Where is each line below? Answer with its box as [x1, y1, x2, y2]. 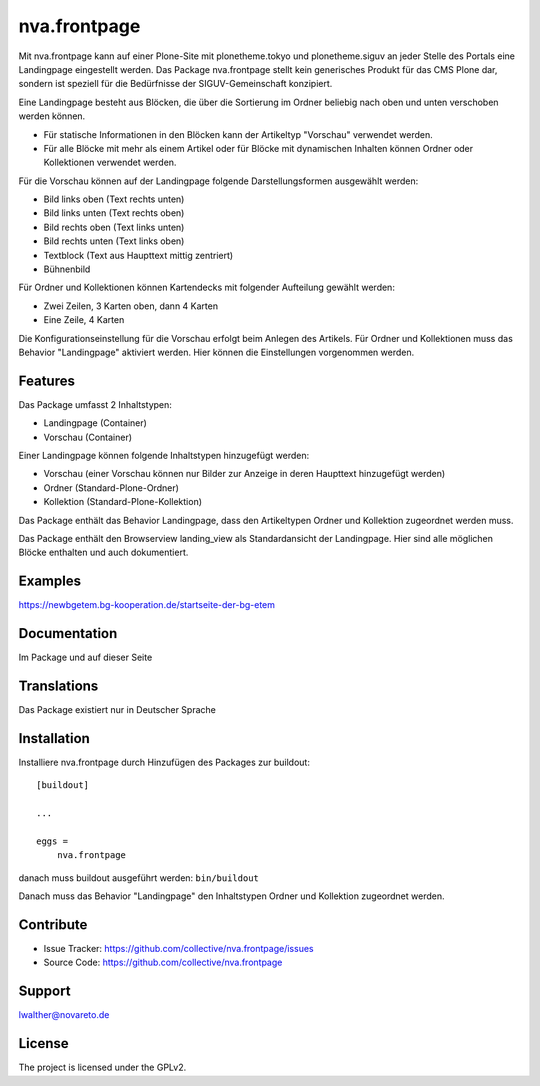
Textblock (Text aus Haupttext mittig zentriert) [43, 249, 234, 261]
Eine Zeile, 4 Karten [43, 314, 125, 326]
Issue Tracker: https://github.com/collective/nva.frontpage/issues [43, 943, 314, 955]
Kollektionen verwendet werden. [43, 156, 177, 169]
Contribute [18, 916, 88, 933]
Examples [18, 573, 82, 590]
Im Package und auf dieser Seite [18, 651, 153, 664]
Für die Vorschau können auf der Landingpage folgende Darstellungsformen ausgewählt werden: [18, 175, 419, 187]
